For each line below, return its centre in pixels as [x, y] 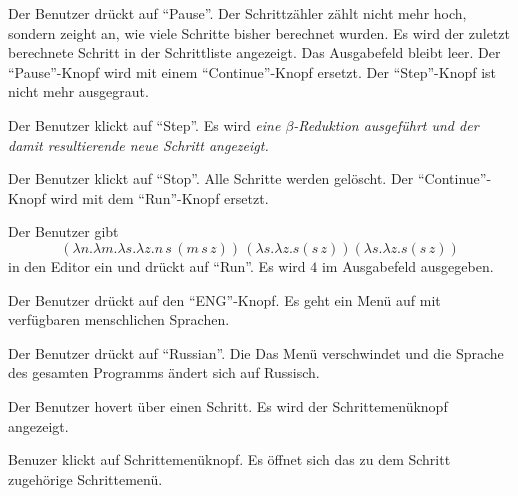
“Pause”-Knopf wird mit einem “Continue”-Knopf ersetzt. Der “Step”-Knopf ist [252, 71]
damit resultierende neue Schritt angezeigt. [138, 144]
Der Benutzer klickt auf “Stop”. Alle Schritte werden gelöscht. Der [211, 178]
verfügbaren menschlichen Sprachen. [119, 319]
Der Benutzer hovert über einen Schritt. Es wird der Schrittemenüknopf [228, 405]
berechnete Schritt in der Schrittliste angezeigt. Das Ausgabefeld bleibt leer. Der [254, 52]
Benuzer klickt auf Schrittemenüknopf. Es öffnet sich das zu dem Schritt [229, 459]
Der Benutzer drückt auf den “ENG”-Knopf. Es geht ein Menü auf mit [224, 299]
